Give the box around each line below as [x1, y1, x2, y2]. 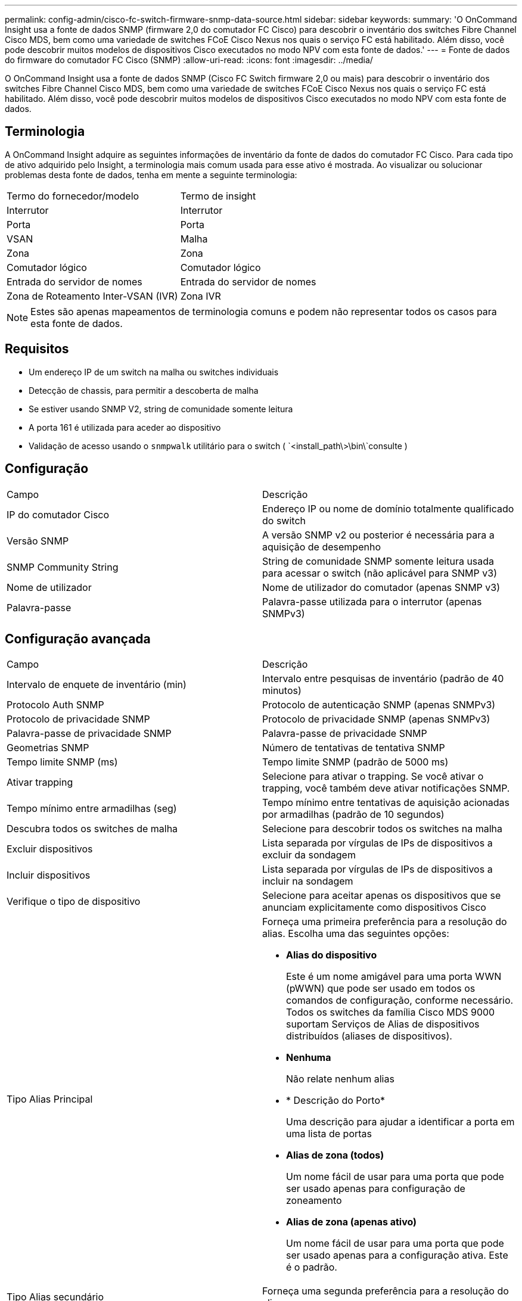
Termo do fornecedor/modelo [7, 189, 139, 202]
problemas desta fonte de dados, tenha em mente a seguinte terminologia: [5, 169, 297, 180]
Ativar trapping [7, 776, 73, 789]
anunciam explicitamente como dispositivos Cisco [262, 901, 486, 914]
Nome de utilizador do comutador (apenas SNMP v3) [262, 581, 501, 593]
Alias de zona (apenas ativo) [286, 1216, 417, 1228]
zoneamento [286, 1194, 342, 1207]
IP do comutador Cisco [7, 508, 110, 521]
